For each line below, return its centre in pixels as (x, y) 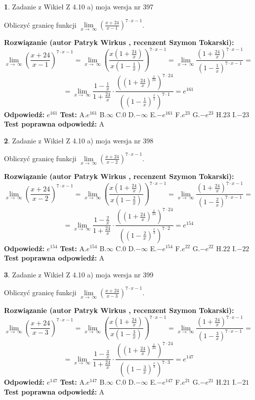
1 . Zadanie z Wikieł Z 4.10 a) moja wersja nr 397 (79, 6)
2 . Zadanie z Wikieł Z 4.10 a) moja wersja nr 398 (79, 140)
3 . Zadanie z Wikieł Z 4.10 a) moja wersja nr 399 (79, 274)
